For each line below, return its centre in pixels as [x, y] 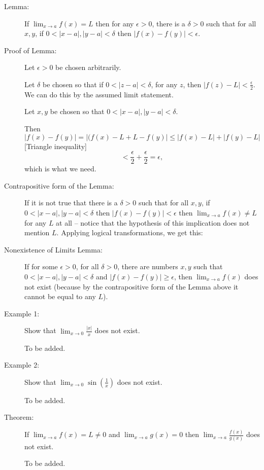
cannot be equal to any [60, 296]
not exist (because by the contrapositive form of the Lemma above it [131, 286]
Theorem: [19, 417]
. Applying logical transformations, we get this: [130, 232]
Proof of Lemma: [30, 50]
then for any [115, 23]
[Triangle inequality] [56, 146]
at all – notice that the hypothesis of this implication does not [153, 222]
